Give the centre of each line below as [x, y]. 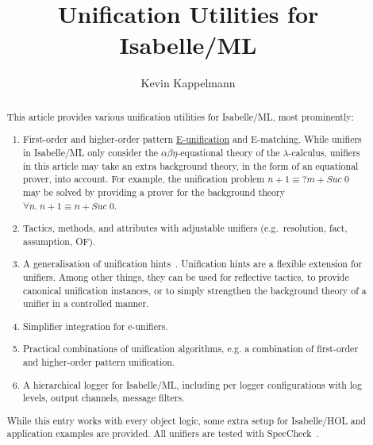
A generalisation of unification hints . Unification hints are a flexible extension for [193, 264]
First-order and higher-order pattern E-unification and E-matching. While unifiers [192, 139]
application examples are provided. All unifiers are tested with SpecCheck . [163, 433]
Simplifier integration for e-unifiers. [96, 326]
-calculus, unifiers [324, 152]
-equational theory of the [229, 152]
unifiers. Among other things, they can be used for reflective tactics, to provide [186, 276]
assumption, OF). [60, 241]
